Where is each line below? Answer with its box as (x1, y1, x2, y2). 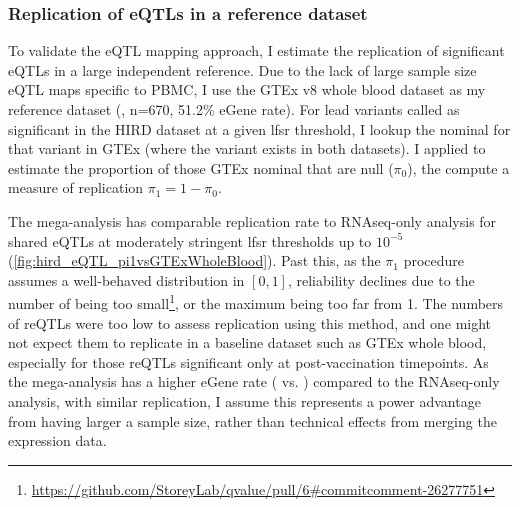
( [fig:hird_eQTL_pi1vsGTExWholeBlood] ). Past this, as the (8, 250, 381, 271)
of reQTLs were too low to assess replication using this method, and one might (8, 312, 492, 333)
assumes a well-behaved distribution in (8, 269, 245, 290)
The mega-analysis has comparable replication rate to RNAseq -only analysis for (8, 210, 497, 231)
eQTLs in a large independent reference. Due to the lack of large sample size (8, 59, 477, 80)
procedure (403, 250, 465, 271)
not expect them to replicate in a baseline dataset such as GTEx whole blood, (8, 332, 487, 353)
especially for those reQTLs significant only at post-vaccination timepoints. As (8, 351, 489, 372)
